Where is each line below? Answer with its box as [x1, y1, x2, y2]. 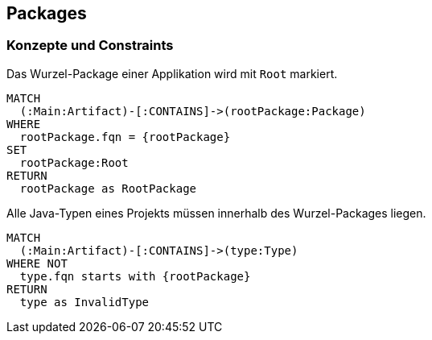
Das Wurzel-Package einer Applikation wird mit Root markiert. [6, 66, 338, 81]
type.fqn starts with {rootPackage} [19, 269, 251, 283]
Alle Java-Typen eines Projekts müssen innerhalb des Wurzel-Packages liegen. [6, 205, 426, 220]
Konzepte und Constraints [6, 37, 174, 54]
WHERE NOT [6, 256, 68, 270]
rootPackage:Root [19, 155, 129, 169]
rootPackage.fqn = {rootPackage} [19, 130, 231, 143]
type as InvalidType [19, 295, 150, 309]
